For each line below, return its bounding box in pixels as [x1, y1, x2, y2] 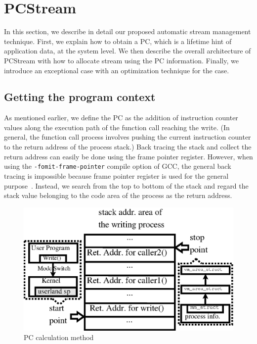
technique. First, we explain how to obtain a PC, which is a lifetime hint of [4, 36, 232, 46]
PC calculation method [24, 332, 94, 343]
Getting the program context [4, 89, 156, 104]
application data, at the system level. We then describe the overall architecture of [4, 46, 251, 56]
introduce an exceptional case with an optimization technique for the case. [4, 65, 229, 75]
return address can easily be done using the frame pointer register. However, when [4, 151, 253, 161]
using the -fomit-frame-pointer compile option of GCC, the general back [4, 161, 231, 171]
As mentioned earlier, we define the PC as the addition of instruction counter [4, 112, 238, 123]
